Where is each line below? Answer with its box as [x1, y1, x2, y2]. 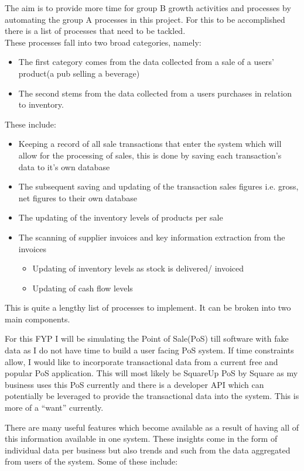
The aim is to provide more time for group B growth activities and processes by [5, 2, 291, 13]
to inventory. [18, 98, 64, 111]
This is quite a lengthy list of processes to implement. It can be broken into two [5, 301, 291, 314]
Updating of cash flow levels [32, 281, 133, 294]
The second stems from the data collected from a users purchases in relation [18, 87, 292, 99]
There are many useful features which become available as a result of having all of [5, 421, 299, 433]
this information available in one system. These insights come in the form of [5, 432, 278, 445]
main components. [5, 312, 70, 325]
